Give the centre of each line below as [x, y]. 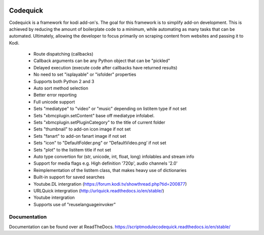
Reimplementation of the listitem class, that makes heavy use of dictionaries [110, 170]
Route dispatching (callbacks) [64, 54]
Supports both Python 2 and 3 [64, 81]
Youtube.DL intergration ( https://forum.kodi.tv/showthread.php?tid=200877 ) [110, 184]
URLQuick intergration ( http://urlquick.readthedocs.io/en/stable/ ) [99, 191]
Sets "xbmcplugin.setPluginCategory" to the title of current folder [99, 122]
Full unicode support [54, 102]
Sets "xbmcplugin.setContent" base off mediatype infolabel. [94, 115]
